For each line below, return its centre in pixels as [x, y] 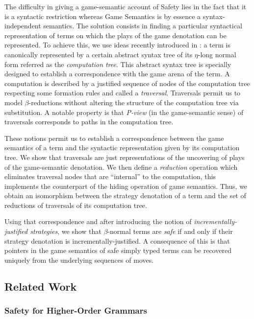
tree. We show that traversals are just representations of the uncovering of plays [125, 157]
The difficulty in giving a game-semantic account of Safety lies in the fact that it [126, 6]
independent [23, 26]
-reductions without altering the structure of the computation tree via [134, 102]
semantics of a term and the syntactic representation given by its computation [122, 148]
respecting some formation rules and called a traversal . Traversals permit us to [123, 93]
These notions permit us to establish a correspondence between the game [114, 138]
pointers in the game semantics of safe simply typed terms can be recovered [118, 250]
